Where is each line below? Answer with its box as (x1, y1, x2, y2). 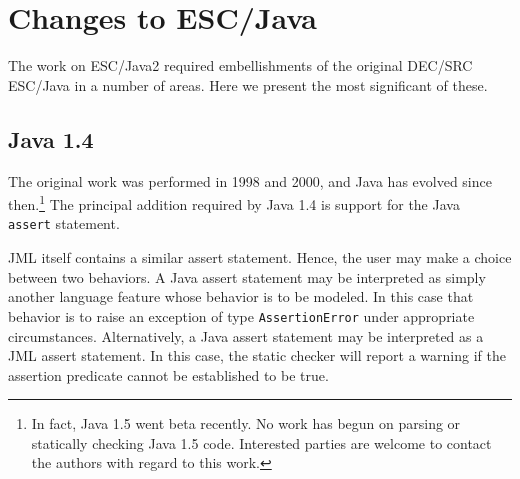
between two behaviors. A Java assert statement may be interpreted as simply (8, 266, 486, 287)
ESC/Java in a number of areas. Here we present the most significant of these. (8, 74, 488, 95)
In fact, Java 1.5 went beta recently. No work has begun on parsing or (31, 413, 461, 434)
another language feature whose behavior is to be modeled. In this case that (8, 286, 474, 307)
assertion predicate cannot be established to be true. (8, 364, 329, 385)
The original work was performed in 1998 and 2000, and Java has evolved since (8, 170, 492, 191)
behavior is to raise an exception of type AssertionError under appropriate (8, 305, 475, 326)
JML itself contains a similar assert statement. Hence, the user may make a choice (8, 247, 512, 268)
